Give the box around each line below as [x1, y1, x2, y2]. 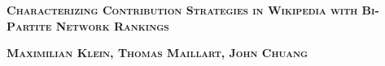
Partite [7, 17, 52, 34]
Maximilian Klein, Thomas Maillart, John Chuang [7, 44, 308, 61]
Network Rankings [55, 17, 169, 34]
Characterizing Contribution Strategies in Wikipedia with [7, 2, 358, 18]
